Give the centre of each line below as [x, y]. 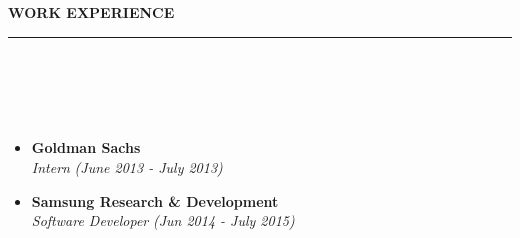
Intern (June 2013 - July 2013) [127, 166]
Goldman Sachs [86, 147]
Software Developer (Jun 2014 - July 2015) [163, 220]
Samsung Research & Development [155, 200]
